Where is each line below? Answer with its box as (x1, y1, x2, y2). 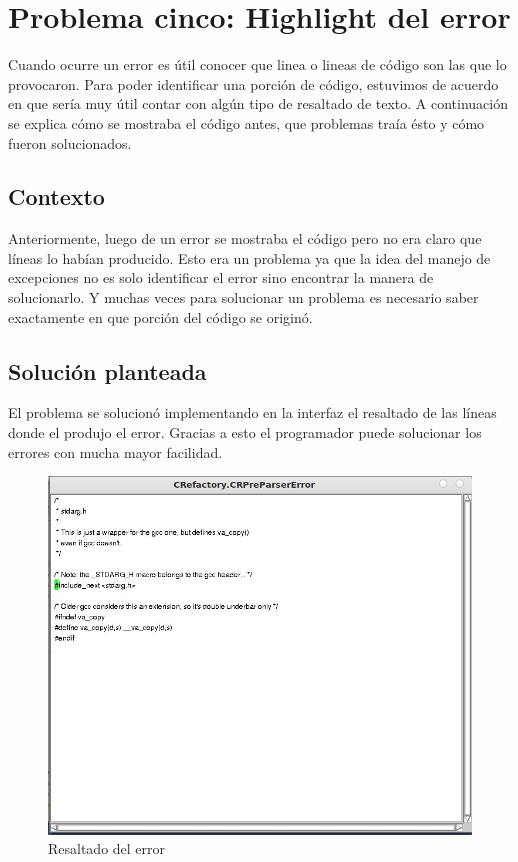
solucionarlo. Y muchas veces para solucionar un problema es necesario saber (8, 287, 479, 308)
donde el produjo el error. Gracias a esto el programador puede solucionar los (8, 422, 482, 443)
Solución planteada (8, 355, 207, 386)
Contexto (8, 181, 105, 212)
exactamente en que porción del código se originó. (8, 306, 313, 327)
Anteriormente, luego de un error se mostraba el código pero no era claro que (8, 228, 482, 249)
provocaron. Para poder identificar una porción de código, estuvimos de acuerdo (8, 73, 499, 94)
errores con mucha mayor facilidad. (8, 441, 223, 462)
